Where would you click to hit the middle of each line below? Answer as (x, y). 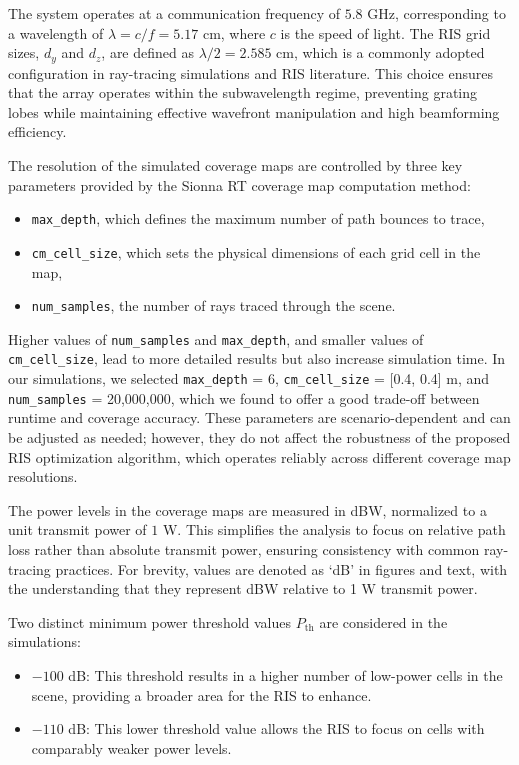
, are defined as (147, 52)
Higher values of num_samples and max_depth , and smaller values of (216, 338)
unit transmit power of (77, 529)
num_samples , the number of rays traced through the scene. (213, 305)
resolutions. (43, 476)
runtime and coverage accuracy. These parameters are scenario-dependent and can (259, 417)
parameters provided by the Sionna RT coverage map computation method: (239, 184)
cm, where (234, 32)
